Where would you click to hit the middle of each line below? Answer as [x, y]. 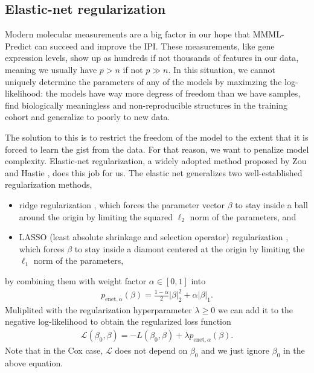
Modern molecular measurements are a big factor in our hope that [127, 34]
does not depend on [151, 350]
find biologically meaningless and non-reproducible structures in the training [146, 105]
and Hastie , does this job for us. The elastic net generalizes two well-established [154, 172]
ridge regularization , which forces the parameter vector [122, 204]
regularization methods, [49, 184]
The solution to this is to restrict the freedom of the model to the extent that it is [157, 137]
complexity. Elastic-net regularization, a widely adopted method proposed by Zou [156, 161]
